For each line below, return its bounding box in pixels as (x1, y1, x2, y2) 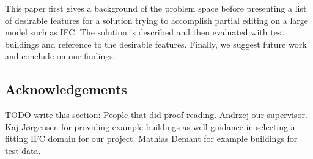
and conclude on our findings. (5, 50, 116, 62)
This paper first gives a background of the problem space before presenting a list (5, 2, 307, 14)
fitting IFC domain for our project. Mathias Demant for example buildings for (5, 132, 298, 145)
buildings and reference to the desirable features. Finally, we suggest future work (5, 37, 307, 50)
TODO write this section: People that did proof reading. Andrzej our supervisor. (5, 108, 307, 121)
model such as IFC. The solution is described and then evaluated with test (5, 26, 284, 39)
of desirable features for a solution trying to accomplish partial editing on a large (5, 13, 309, 26)
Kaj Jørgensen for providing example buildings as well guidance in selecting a (5, 120, 295, 133)
